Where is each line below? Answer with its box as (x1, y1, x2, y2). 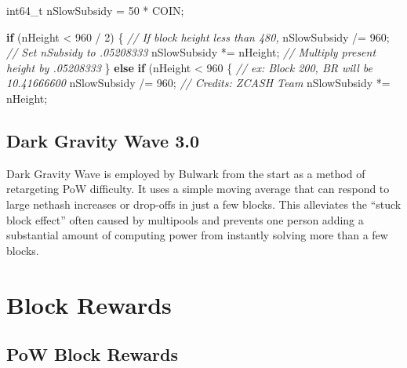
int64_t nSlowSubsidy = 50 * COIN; (6, 2, 184, 18)
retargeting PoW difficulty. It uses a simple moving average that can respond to (6, 180, 390, 197)
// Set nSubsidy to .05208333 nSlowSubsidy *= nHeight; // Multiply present (6, 44, 376, 60)
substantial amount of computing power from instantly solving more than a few (6, 227, 388, 243)
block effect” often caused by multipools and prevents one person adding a (6, 211, 364, 228)
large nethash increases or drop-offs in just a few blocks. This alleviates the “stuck (6, 195, 402, 212)
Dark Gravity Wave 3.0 (6, 128, 200, 152)
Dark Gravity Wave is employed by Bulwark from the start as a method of (6, 165, 365, 181)
